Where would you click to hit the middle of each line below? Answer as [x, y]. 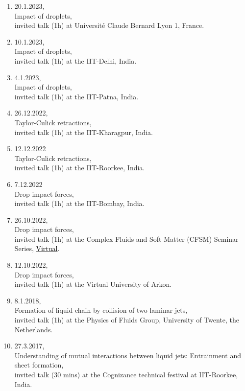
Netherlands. [34, 329]
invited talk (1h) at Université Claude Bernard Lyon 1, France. [109, 25]
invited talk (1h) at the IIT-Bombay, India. [79, 203]
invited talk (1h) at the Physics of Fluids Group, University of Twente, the [127, 320]
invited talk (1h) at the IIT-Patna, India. [76, 96]
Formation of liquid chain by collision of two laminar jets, [101, 310]
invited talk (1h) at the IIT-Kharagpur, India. [84, 132]
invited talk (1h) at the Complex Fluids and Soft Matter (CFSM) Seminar [126, 239]
